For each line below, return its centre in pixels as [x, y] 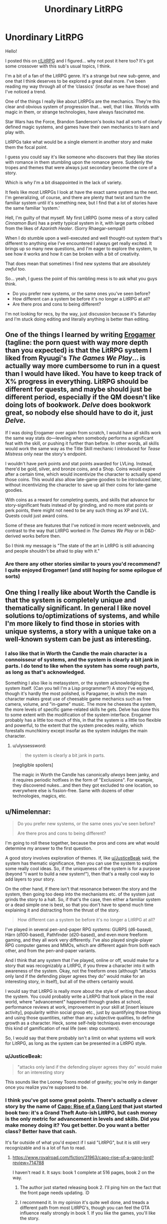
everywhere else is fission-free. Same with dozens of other [73, 791]
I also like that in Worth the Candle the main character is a [76, 653]
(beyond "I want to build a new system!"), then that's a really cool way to [80, 874]
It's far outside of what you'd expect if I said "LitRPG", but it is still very [78, 1142]
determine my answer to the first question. [49, 848]
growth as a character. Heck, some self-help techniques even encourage [80, 1023]
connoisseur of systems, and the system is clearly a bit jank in [82, 659]
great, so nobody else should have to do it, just [79, 413]
